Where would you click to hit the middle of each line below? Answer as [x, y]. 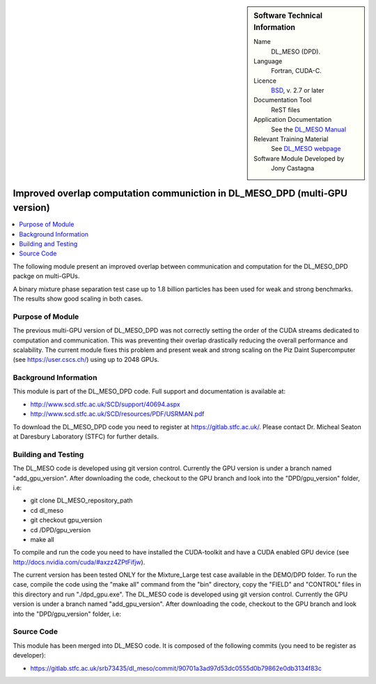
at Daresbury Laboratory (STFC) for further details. [86, 437]
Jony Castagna [293, 168]
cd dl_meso [47, 510]
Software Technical [288, 16]
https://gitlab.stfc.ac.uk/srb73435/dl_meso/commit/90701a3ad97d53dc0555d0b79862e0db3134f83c [176, 668]
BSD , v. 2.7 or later [298, 90]
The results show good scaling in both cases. [78, 299]
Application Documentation [293, 120]
